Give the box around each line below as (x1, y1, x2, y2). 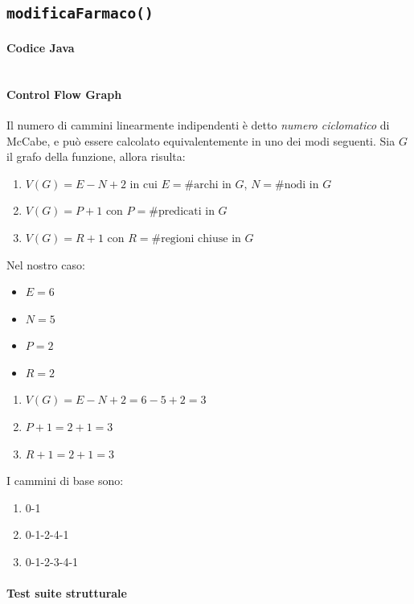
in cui (129, 175, 158, 191)
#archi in (184, 179, 232, 191)
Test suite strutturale (6, 585, 127, 602)
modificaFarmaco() (6, 5, 154, 23)
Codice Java (6, 39, 75, 55)
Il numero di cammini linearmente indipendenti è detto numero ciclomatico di (6, 116, 390, 133)
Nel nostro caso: (6, 256, 85, 273)
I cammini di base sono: (6, 472, 124, 489)
